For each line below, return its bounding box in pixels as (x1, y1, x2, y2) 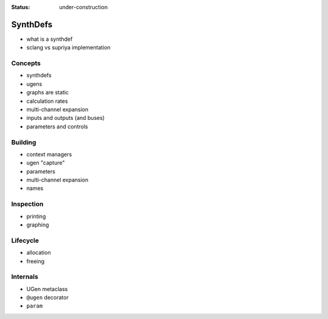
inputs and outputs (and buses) (26, 114, 105, 122)
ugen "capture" (26, 159, 65, 167)
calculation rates (26, 97, 68, 105)
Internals (11, 273, 39, 281)
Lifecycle (11, 236, 39, 245)
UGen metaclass (26, 285, 68, 292)
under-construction (59, 4, 108, 10)
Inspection (11, 200, 44, 208)
